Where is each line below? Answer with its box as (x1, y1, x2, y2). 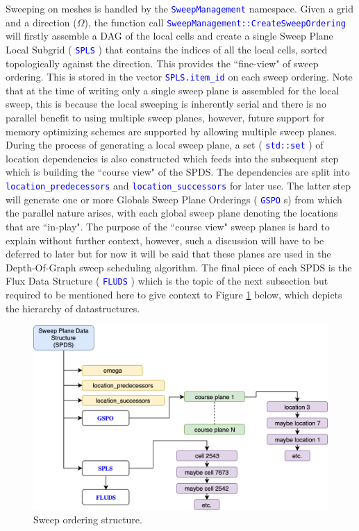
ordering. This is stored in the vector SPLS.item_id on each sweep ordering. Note (6, 69, 353, 84)
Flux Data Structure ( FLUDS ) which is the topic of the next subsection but (6, 273, 328, 288)
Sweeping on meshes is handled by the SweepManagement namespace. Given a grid (6, 1, 353, 15)
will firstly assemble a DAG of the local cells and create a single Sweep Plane (6, 28, 333, 43)
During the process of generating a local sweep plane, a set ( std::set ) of (6, 137, 324, 152)
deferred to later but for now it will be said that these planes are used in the (6, 246, 331, 261)
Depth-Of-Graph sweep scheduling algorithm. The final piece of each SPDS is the (6, 260, 352, 274)
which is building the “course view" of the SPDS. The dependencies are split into (6, 165, 350, 179)
